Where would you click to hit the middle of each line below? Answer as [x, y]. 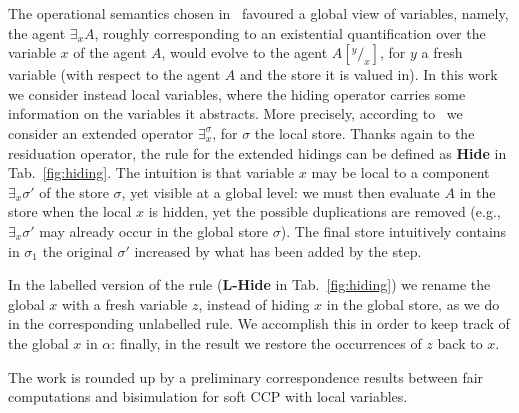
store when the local [70, 211]
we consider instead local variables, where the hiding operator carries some [237, 93]
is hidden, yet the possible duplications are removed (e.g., [324, 211]
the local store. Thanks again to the [364, 132]
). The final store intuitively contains [393, 230]
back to [460, 342]
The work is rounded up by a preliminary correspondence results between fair [246, 376]
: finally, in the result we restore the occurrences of [266, 342]
